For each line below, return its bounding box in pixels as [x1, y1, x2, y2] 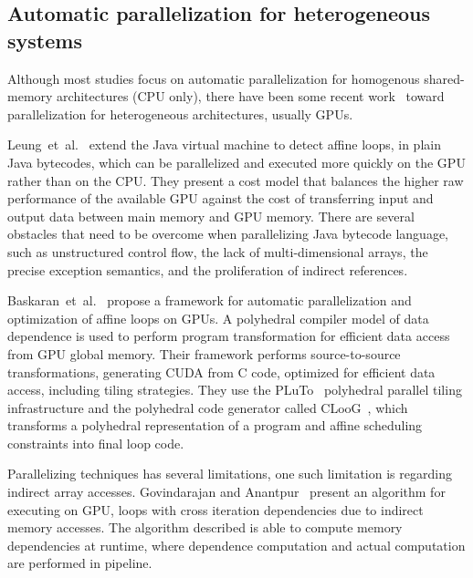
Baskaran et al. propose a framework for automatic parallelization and [7, 291, 412, 310]
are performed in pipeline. [7, 553, 152, 573]
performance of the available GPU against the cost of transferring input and [7, 189, 434, 208]
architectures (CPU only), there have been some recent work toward [57, 87, 445, 106]
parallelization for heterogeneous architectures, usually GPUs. [7, 104, 353, 123]
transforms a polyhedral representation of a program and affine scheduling [7, 416, 423, 435]
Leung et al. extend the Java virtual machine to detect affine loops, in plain [7, 135, 441, 154]
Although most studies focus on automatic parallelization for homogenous [7, 68, 420, 88]
